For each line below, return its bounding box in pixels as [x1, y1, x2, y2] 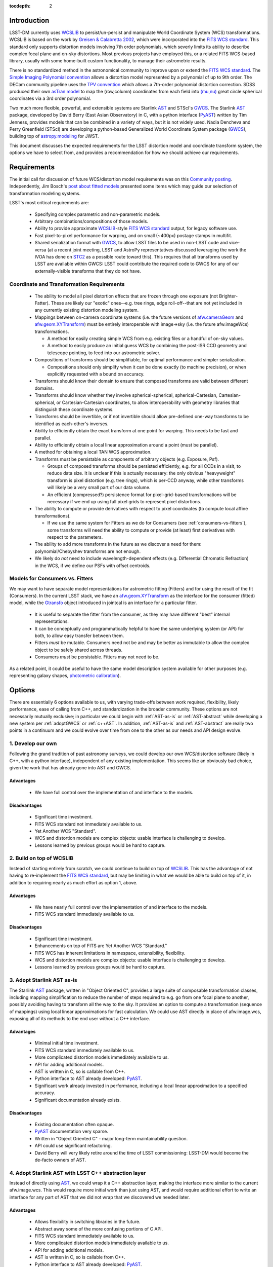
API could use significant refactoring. [34, 1143, 112, 1149]
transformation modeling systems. [9, 190, 81, 196]
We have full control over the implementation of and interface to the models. [34, 789, 194, 795]
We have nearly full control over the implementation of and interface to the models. [34, 904, 208, 910]
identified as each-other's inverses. [34, 421, 109, 427]
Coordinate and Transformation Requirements [9, 280, 125, 287]
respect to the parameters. [47, 534, 103, 540]
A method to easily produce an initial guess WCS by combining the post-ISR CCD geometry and [47, 343, 247, 349]
